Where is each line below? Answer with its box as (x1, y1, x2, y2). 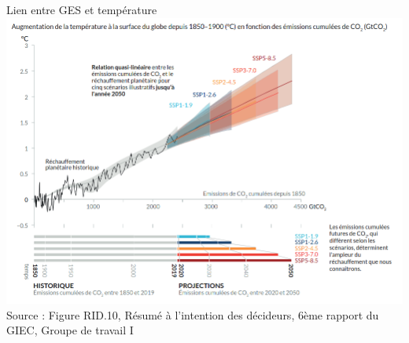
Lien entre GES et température (6, 2, 157, 17)
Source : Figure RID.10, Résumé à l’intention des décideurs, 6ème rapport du (6, 306, 379, 323)
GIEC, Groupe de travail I (6, 322, 134, 338)
